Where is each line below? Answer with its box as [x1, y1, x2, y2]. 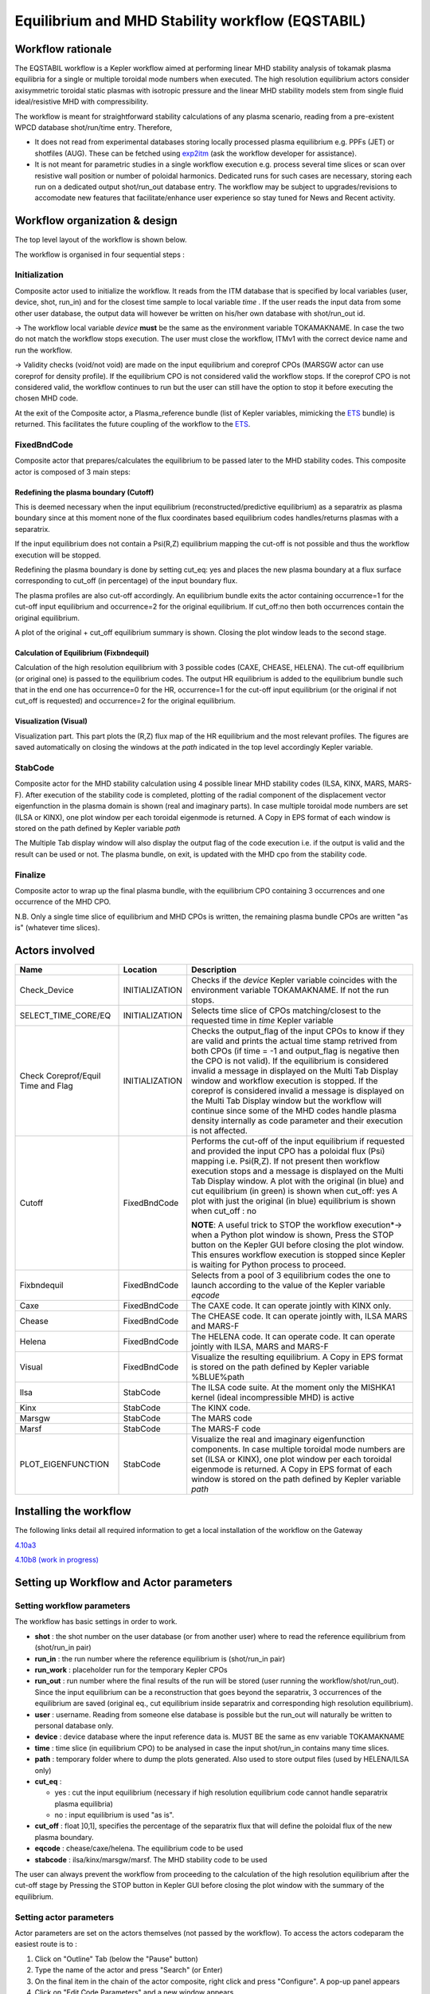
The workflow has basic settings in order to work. [14, 1617, 178, 1626]
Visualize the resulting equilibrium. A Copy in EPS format [191, 1351, 404, 1362]
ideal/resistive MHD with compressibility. [14, 97, 149, 107]
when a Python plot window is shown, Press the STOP [191, 1229, 394, 1240]
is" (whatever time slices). [14, 923, 100, 932]
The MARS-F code [191, 1423, 261, 1434]
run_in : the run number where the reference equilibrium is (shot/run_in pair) [34, 1653, 286, 1663]
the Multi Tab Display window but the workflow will [191, 1095, 382, 1106]
